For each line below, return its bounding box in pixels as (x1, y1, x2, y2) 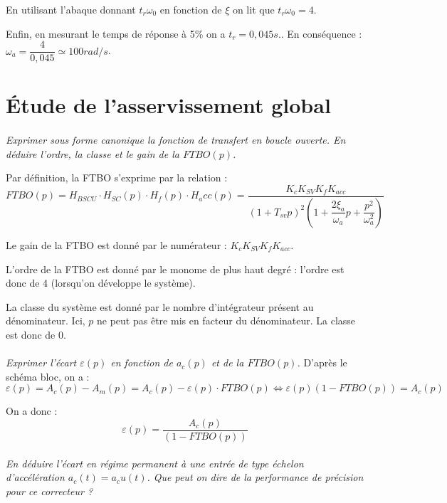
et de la (211, 355, 244, 370)
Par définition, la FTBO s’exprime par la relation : (6, 170, 228, 185)
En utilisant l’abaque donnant (6, 2, 136, 16)
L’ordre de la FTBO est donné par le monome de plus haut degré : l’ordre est (6, 261, 345, 276)
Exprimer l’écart (6, 355, 77, 370)
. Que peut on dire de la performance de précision (147, 470, 364, 485)
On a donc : (6, 403, 58, 418)
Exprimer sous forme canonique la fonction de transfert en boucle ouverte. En (6, 132, 346, 147)
